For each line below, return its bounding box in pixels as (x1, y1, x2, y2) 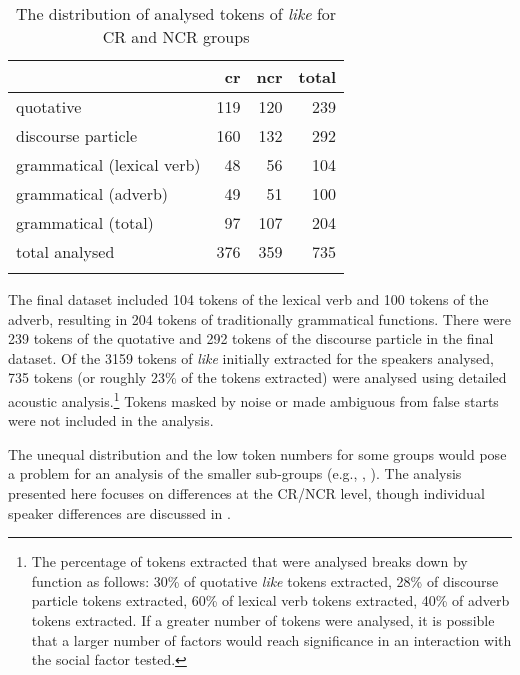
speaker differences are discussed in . (8, 502, 231, 523)
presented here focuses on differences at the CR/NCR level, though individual (8, 483, 485, 503)
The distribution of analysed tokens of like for (15, 2, 337, 25)
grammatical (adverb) (16, 182, 169, 205)
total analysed (16, 240, 115, 263)
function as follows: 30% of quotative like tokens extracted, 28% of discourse (31, 570, 499, 591)
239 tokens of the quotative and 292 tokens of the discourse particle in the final (8, 328, 494, 349)
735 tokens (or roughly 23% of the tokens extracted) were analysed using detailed (8, 367, 507, 388)
